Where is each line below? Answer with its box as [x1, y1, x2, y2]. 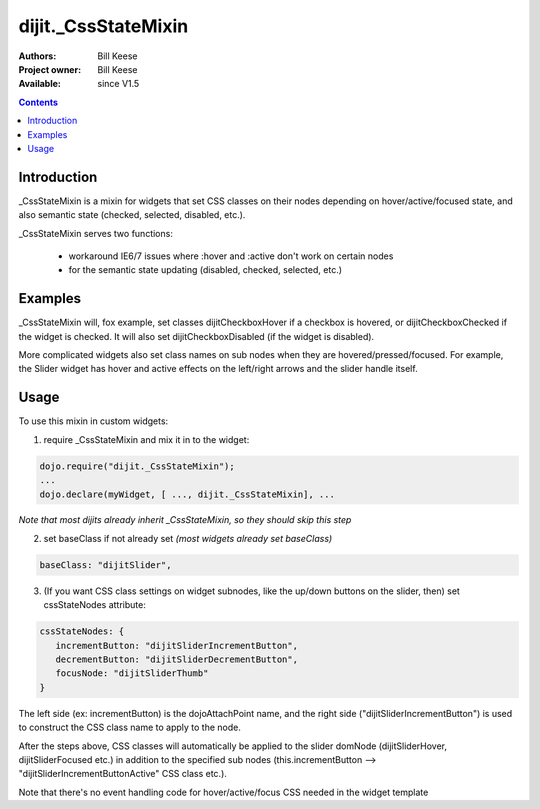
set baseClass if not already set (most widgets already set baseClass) [43, 532, 333, 544]
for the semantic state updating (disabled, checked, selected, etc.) [68, 264, 343, 276]
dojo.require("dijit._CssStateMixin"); [39, 460, 235, 472]
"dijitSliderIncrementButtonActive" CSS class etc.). [18, 768, 227, 780]
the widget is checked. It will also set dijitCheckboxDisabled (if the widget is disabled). [18, 330, 375, 342]
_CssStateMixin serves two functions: [18, 227, 174, 239]
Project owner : [18, 63, 82, 75]
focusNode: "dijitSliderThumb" [55, 668, 209, 679]
